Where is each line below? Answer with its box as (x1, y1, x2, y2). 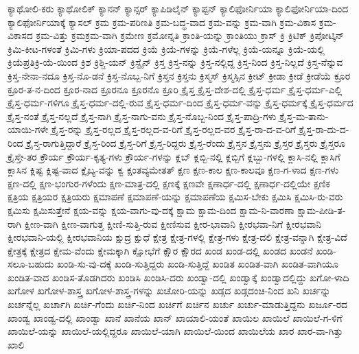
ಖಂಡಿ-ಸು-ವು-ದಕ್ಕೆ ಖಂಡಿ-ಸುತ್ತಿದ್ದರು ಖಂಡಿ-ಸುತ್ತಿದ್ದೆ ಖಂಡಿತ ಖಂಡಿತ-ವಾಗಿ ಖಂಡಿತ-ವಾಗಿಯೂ (56, 257, 338, 271)
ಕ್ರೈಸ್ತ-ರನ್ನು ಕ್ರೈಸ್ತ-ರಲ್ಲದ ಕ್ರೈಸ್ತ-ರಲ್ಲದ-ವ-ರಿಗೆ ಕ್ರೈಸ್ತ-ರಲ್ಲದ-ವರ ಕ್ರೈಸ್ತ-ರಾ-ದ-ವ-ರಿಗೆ (51, 122, 296, 137)
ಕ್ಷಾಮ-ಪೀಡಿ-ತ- (297, 202, 346, 217)
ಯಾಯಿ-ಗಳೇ (8, 122, 49, 137)
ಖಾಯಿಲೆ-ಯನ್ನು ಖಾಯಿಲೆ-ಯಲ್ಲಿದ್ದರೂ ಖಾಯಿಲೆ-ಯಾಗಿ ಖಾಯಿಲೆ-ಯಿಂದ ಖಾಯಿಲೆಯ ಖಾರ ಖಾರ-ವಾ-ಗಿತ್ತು (8, 324, 343, 338)
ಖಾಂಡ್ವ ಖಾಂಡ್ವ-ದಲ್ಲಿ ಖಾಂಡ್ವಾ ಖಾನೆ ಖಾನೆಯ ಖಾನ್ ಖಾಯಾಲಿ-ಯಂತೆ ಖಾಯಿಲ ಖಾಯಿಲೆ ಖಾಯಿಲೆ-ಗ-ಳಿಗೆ (8, 310, 343, 324)
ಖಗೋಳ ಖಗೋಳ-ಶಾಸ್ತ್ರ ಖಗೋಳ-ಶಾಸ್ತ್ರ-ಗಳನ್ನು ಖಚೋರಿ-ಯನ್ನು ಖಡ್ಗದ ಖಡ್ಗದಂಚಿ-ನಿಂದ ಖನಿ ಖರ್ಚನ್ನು (8, 283, 331, 298)
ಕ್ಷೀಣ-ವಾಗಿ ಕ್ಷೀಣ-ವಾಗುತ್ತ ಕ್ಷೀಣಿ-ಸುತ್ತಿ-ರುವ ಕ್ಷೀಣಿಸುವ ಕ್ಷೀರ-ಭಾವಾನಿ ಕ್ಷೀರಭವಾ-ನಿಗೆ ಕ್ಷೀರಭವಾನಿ (24, 216, 322, 231)
